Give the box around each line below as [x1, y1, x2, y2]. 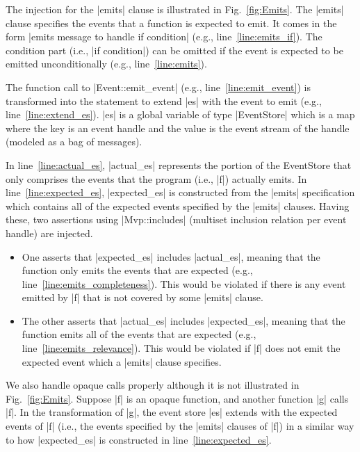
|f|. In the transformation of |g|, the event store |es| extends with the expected [6, 405, 338, 419]
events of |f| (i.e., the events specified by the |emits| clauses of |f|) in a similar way [6, 419, 354, 433]
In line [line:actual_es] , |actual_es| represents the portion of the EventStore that [6, 157, 352, 172]
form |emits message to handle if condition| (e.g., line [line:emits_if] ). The [6, 29, 322, 44]
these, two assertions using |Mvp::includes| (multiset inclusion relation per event [6, 212, 347, 227]
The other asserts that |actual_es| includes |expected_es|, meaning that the [22, 313, 345, 328]
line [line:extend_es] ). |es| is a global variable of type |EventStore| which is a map [6, 107, 355, 122]
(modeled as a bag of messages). [6, 134, 142, 149]
